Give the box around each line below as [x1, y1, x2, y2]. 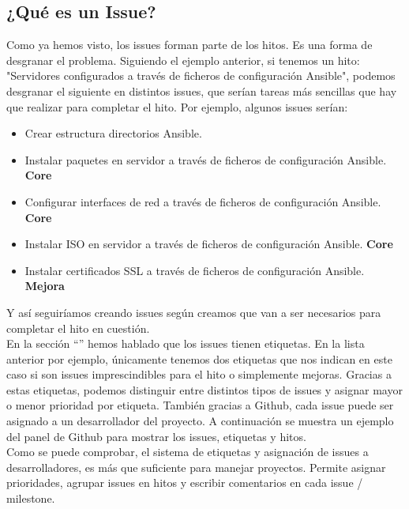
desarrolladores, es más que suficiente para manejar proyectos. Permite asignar [6, 458, 386, 475]
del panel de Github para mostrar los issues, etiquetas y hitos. [6, 428, 306, 444]
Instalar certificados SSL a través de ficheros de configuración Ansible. [24, 262, 365, 278]
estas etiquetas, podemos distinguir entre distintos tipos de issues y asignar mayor [6, 381, 403, 398]
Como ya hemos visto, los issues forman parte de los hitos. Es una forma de [6, 36, 373, 53]
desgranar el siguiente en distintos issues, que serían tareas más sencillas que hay [6, 82, 397, 99]
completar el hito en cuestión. [6, 319, 150, 336]
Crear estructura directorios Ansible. [24, 125, 202, 141]
